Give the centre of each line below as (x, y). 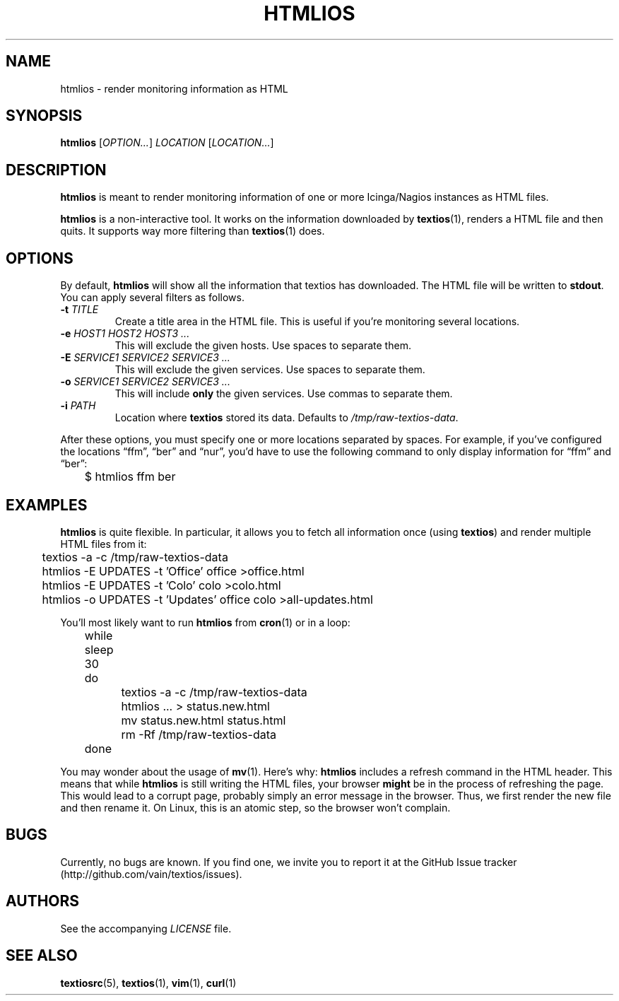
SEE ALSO (42, 956)
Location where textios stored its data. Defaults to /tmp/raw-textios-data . (287, 418)
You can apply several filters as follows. (152, 298)
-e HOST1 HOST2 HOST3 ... (125, 334)
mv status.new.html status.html (204, 720)
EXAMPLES (47, 505)
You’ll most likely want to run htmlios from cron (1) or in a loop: (205, 622)
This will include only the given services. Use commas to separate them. (284, 394)
